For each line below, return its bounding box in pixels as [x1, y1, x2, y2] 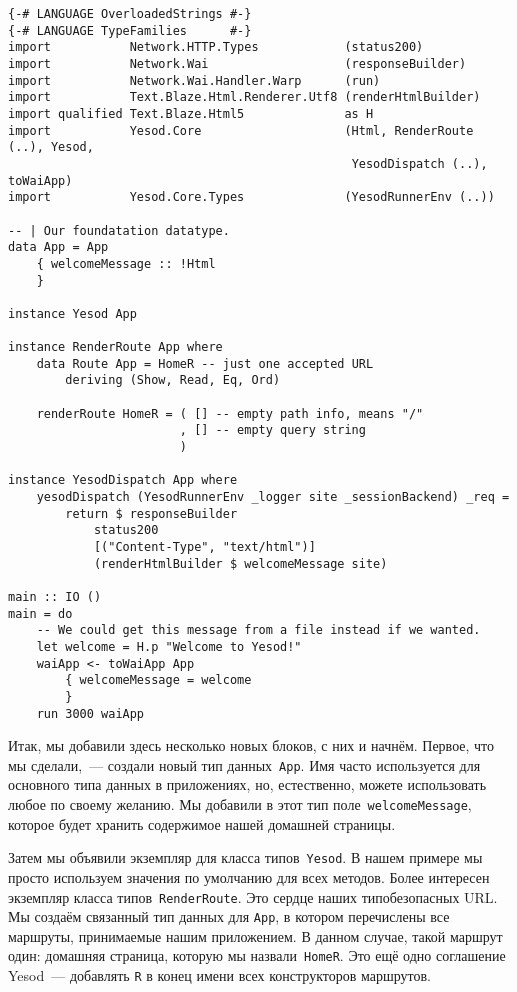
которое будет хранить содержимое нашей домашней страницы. [8, 813, 396, 834]
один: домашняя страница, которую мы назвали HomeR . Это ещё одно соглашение [8, 945, 506, 966]
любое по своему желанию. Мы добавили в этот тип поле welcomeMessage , [8, 794, 472, 815]
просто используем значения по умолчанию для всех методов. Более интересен [8, 866, 490, 887]
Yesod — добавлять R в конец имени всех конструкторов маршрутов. [8, 965, 431, 986]
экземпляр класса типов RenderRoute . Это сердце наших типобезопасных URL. [8, 886, 498, 907]
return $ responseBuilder [65, 506, 238, 521]
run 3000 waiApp [36, 706, 145, 721]
